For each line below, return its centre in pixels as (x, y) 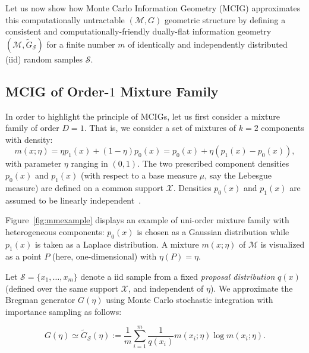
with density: (29, 139)
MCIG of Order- (57, 91)
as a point (23, 256)
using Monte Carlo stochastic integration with (190, 300)
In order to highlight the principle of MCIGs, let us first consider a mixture (143, 116)
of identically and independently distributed (208, 44)
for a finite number (81, 44)
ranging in (89, 163)
